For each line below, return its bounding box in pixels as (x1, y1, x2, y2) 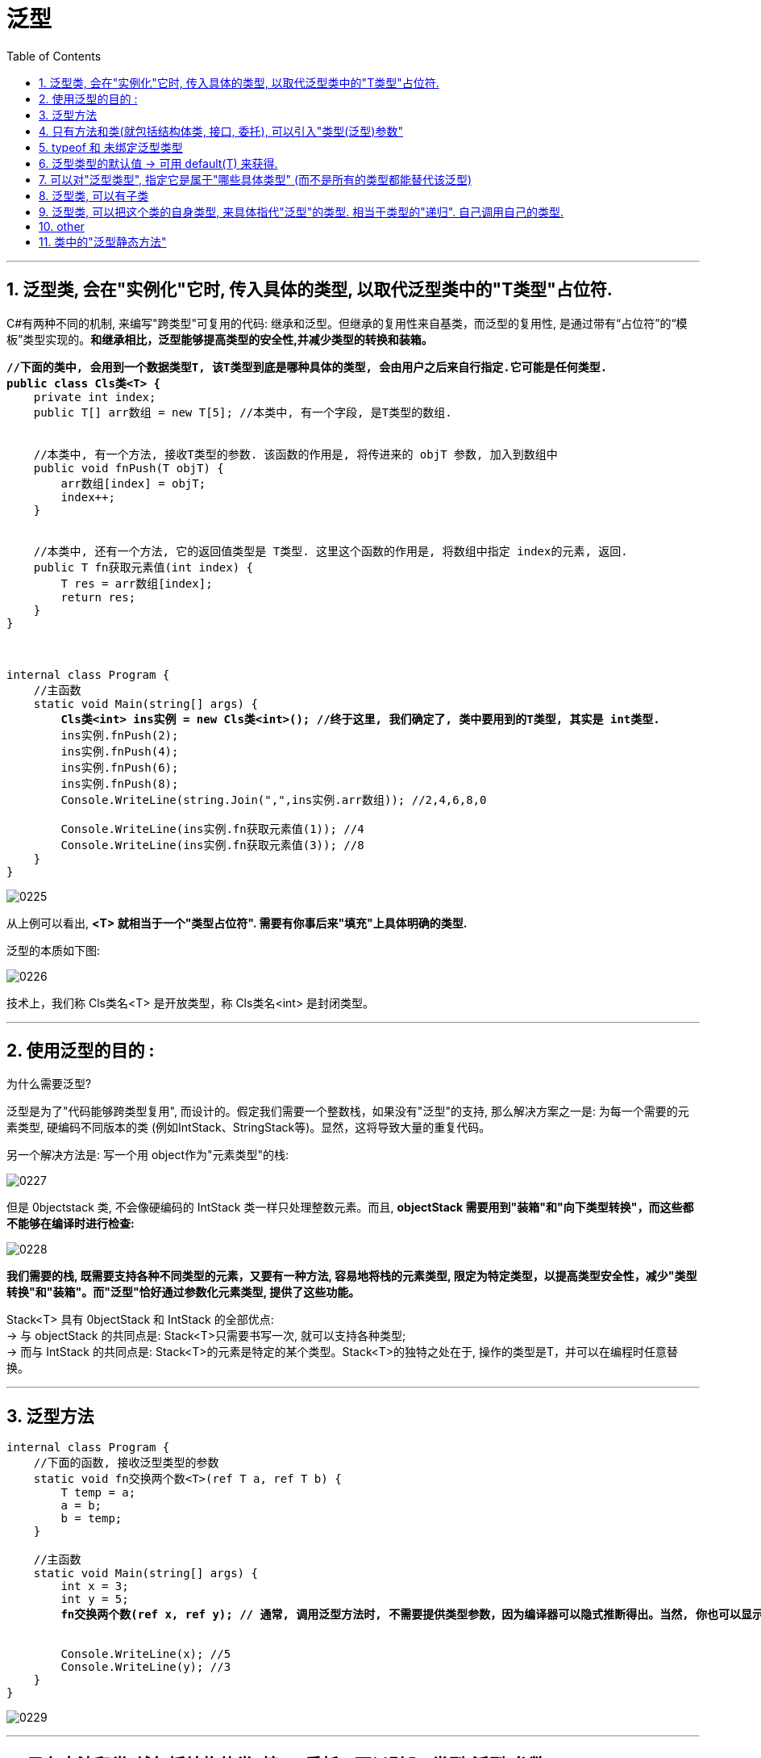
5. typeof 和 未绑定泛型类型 (39, 140, 183, 154)
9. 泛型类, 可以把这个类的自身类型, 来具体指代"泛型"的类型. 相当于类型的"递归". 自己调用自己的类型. (39, 204, 564, 219)
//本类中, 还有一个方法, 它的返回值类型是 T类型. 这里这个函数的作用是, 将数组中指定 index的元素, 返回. (33, 544, 628, 558)
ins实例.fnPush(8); (60, 776, 179, 790)
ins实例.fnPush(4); (60, 744, 179, 758)
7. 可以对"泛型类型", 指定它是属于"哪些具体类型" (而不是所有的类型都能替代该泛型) (39, 172, 472, 186)
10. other (39, 219, 85, 233)
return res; (60, 590, 136, 604)
